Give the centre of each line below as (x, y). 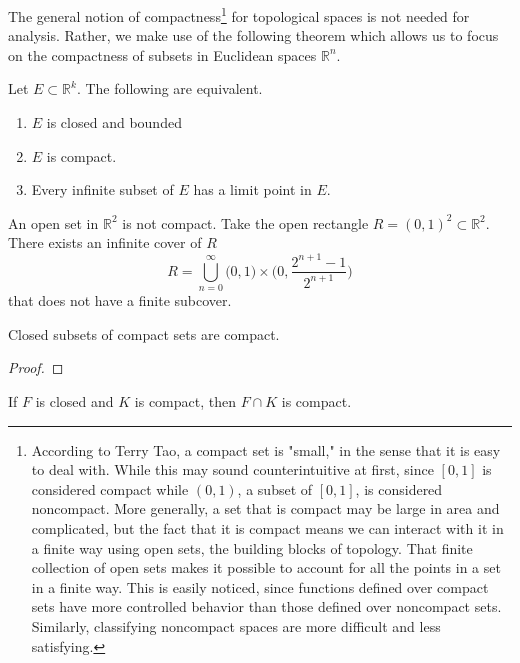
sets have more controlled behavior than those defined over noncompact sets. (266, 606)
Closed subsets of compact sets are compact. (144, 333)
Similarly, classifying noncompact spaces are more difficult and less (236, 626)
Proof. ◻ (36, 367)
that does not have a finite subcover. (120, 300)
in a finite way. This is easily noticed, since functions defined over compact (260, 586)
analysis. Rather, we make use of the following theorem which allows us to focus (253, 35)
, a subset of (275, 488)
